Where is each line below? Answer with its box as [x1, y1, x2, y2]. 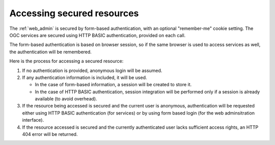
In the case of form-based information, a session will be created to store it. [35, 82, 192, 88]
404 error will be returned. [22, 131, 78, 137]
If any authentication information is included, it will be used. [22, 74, 147, 81]
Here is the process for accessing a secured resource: [9, 58, 124, 64]
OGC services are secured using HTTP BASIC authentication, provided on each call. [9, 32, 186, 38]
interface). [22, 117, 44, 123]
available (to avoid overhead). [35, 96, 97, 102]
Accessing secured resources [9, 8, 139, 19]
